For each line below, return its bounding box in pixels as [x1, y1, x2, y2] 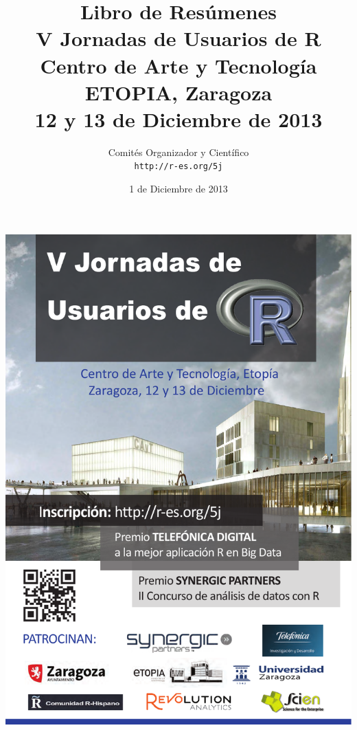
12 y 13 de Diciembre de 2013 [34, 104, 323, 133]
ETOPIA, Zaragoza [84, 78, 273, 106]
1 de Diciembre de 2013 [129, 181, 228, 196]
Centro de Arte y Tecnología [40, 51, 317, 79]
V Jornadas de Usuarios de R [36, 24, 321, 52]
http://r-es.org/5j [134, 162, 223, 172]
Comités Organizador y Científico [108, 144, 249, 159]
